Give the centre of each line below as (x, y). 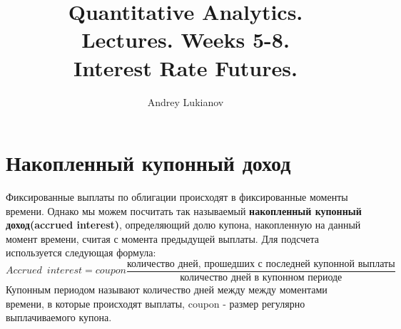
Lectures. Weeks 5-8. (186, 40)
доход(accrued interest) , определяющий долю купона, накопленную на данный (183, 225)
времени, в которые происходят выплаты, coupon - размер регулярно (156, 303)
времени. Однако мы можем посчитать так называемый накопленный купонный (184, 210)
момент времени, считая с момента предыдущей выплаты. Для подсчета (162, 238)
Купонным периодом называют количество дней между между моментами (167, 289)
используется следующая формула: (81, 252)
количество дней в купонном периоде (261, 278)
